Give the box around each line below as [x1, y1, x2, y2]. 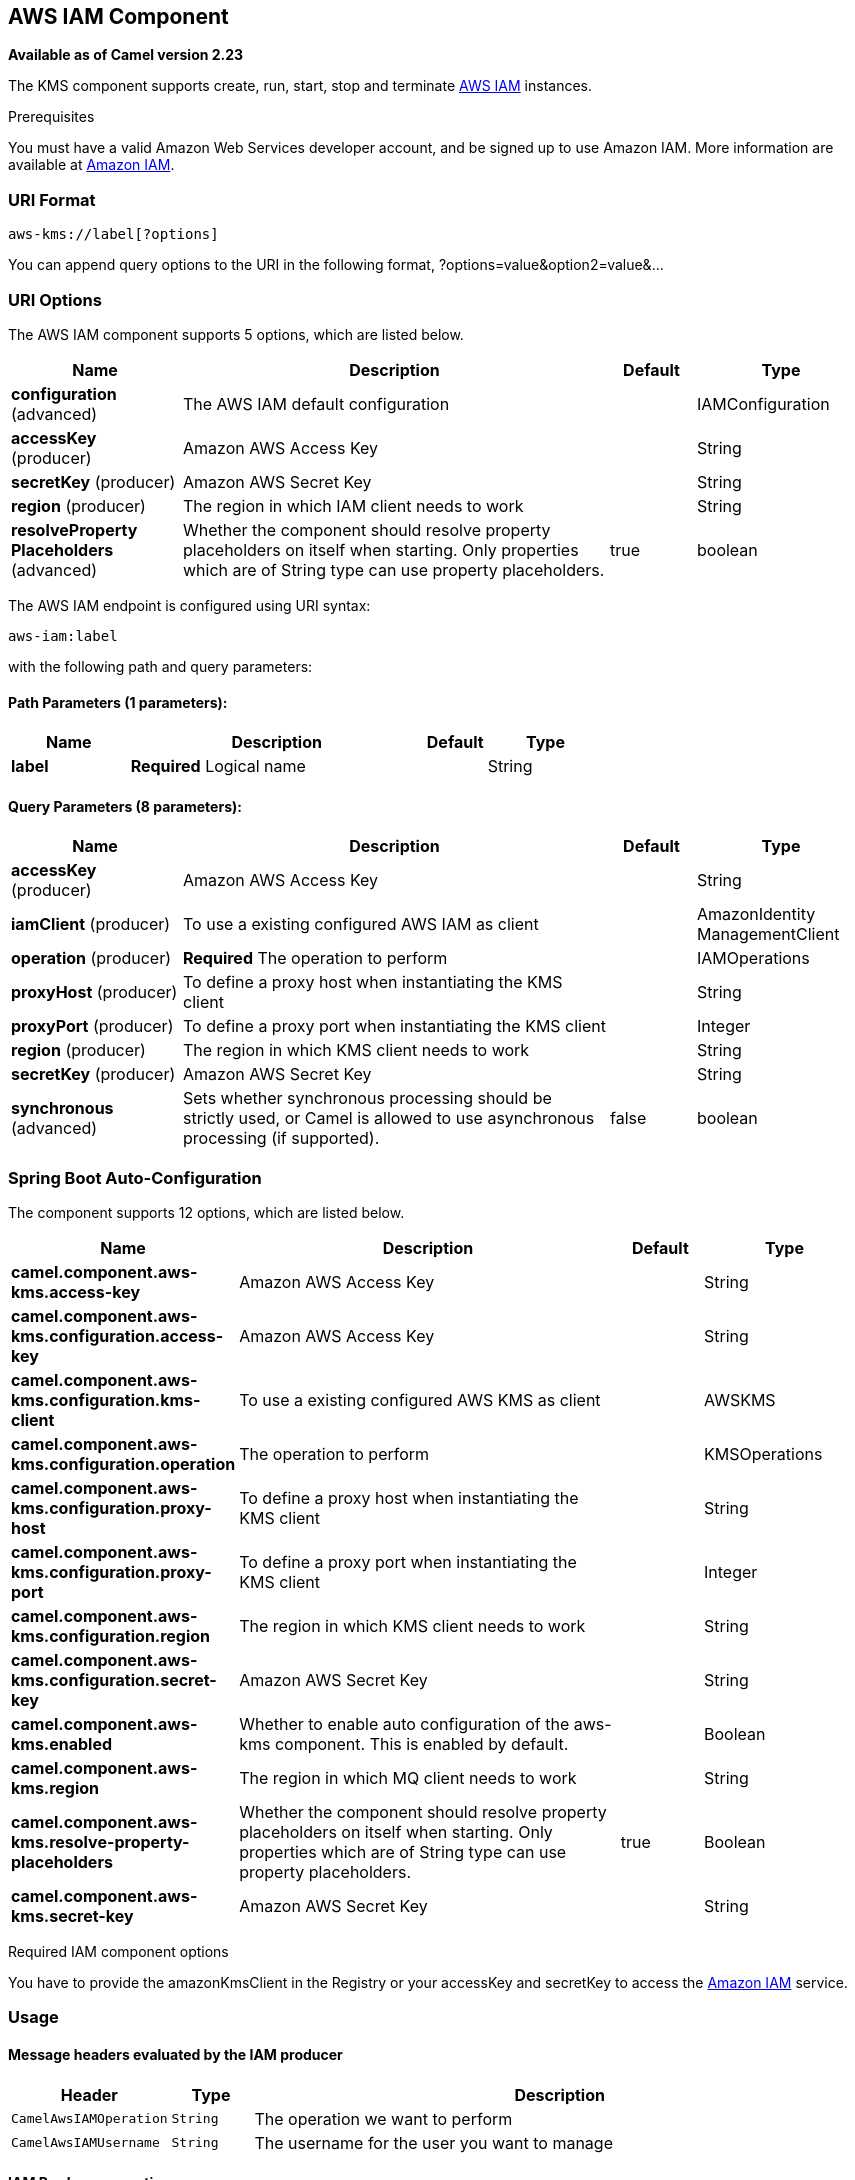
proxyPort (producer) [11, 1016, 174, 1037]
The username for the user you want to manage [254, 2132, 613, 2153]
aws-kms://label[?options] [8, 226, 219, 243]
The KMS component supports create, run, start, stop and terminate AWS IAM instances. [8, 77, 593, 95]
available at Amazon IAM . [8, 156, 175, 174]
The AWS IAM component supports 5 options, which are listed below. [8, 325, 464, 343]
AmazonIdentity [697, 904, 816, 925]
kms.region [11, 1778, 100, 1799]
